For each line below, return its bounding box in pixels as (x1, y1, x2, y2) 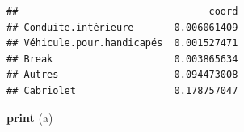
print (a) (6, 109, 53, 126)
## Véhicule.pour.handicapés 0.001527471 (6, 37, 238, 49)
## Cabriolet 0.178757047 (6, 84, 238, 96)
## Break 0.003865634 (6, 53, 238, 65)
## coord (6, 6, 238, 17)
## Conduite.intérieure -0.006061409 (6, 21, 238, 33)
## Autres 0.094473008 (6, 69, 238, 81)
